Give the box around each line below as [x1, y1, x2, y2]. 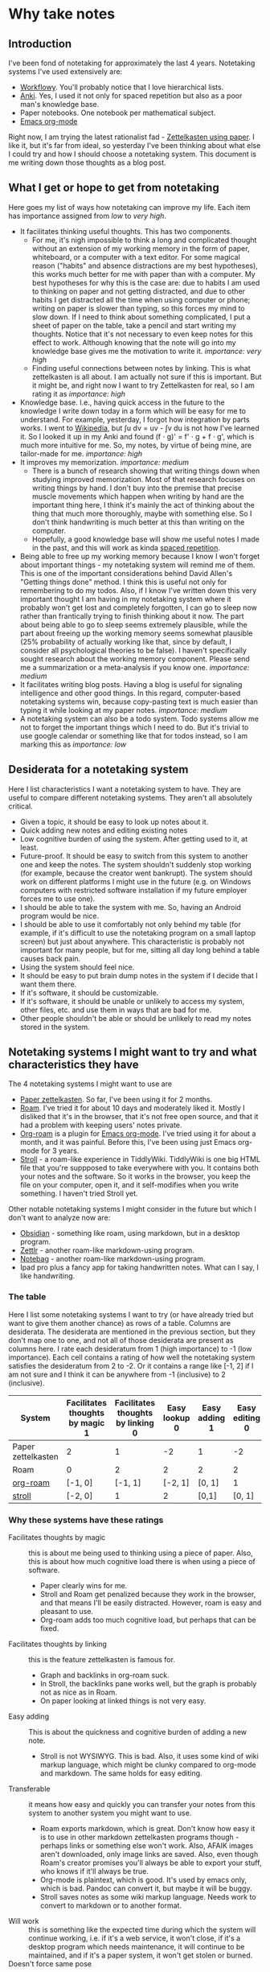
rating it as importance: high [31, 389, 126, 398]
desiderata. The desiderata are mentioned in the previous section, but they [8, 1327, 256, 1336]
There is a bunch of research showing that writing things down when [31, 466, 260, 476]
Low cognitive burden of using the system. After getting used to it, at [19, 834, 247, 843]
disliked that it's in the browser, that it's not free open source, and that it [19, 1112, 259, 1122]
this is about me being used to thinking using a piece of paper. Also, [28, 1548, 253, 1558]
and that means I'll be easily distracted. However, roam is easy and [39, 1598, 262, 1608]
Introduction [8, 37, 72, 51]
